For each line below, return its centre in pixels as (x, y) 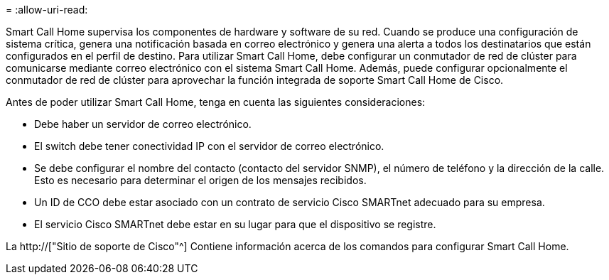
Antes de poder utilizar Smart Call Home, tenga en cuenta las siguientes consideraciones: (216, 102)
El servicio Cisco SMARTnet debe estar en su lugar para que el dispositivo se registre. (235, 224)
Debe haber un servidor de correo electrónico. (143, 124)
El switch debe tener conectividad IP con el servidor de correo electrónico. (209, 146)
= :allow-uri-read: (47, 10)
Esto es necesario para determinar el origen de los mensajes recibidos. (200, 180)
